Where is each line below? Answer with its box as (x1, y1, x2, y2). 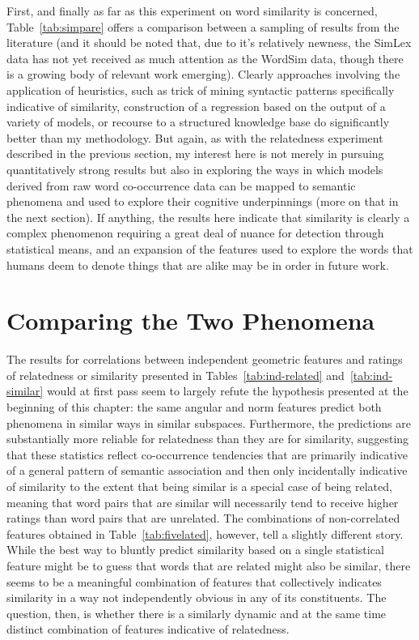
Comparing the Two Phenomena (6, 304, 375, 337)
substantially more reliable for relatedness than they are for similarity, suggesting (6, 430, 409, 447)
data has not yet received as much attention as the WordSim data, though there (6, 49, 404, 66)
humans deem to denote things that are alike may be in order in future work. (6, 256, 389, 273)
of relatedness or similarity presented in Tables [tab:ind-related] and (6, 366, 345, 383)
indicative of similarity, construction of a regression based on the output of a (6, 97, 386, 114)
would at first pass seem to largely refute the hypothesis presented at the (46, 382, 408, 399)
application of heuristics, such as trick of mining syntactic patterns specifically (6, 81, 395, 98)
